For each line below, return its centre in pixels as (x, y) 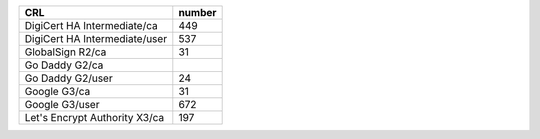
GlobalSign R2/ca (65, 52)
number (197, 12)
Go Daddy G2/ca (64, 65)
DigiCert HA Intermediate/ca (91, 25)
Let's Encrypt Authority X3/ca (94, 117)
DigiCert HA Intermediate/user (96, 38)
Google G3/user (62, 104)
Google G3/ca (57, 91)
